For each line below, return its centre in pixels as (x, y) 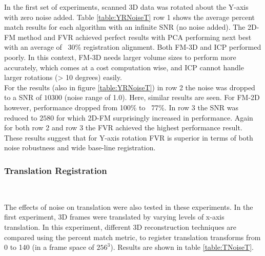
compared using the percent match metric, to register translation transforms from (132, 237)
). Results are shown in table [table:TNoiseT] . (182, 247)
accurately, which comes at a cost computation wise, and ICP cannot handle (124, 67)
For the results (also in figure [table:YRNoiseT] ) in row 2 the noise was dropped (130, 87)
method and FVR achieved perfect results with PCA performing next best (135, 37)
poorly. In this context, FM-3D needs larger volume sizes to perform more (120, 57)
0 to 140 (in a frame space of (49, 247)
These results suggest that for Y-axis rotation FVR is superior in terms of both (129, 137)
